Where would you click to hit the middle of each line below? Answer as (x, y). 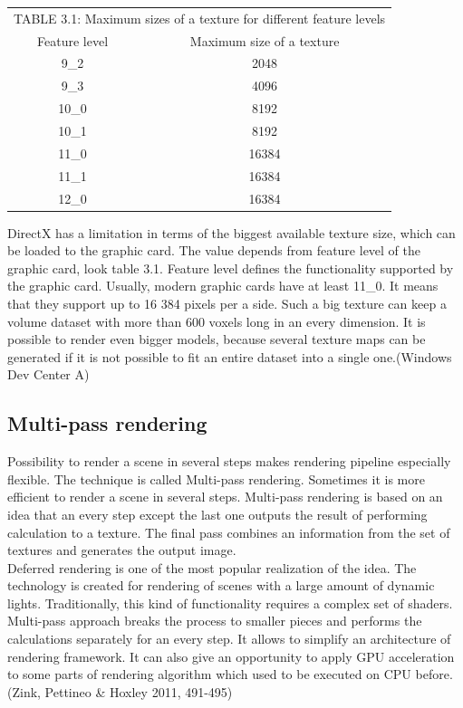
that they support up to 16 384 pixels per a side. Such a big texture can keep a (227, 303)
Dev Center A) (48, 374)
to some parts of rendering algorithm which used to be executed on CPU (209, 674)
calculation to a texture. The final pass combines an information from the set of (229, 532)
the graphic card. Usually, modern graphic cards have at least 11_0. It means (223, 286)
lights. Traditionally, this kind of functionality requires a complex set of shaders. (230, 603)
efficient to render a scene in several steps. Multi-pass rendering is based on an (225, 497)
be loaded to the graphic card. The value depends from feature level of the (214, 250)
